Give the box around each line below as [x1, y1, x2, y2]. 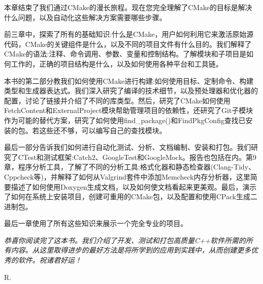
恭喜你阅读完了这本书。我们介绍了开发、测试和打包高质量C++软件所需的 [4, 235, 246, 245]
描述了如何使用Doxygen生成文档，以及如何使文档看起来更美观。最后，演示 [11, 181, 257, 192]
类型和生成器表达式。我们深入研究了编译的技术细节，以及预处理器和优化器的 [4, 85, 258, 96]
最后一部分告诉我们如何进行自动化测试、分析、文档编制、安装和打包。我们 [4, 142, 251, 152]
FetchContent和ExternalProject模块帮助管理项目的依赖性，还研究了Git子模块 [4, 105, 253, 116]
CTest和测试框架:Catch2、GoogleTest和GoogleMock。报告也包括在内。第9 [18, 151, 256, 162]
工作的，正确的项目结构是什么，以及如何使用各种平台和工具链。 [11, 58, 223, 69]
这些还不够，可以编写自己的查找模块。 [39, 125, 166, 135]
